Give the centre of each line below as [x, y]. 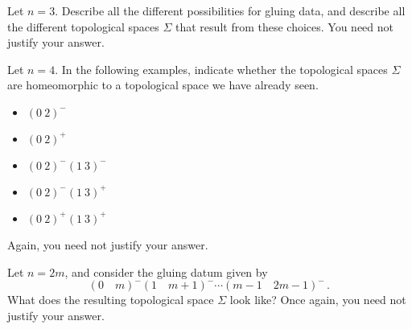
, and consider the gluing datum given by [166, 271]
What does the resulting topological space [111, 300]
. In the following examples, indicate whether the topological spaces [221, 69]
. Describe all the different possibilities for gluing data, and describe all [230, 10]
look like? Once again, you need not [318, 300]
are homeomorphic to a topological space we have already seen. [163, 85]
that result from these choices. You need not [284, 26]
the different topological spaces [83, 26]
